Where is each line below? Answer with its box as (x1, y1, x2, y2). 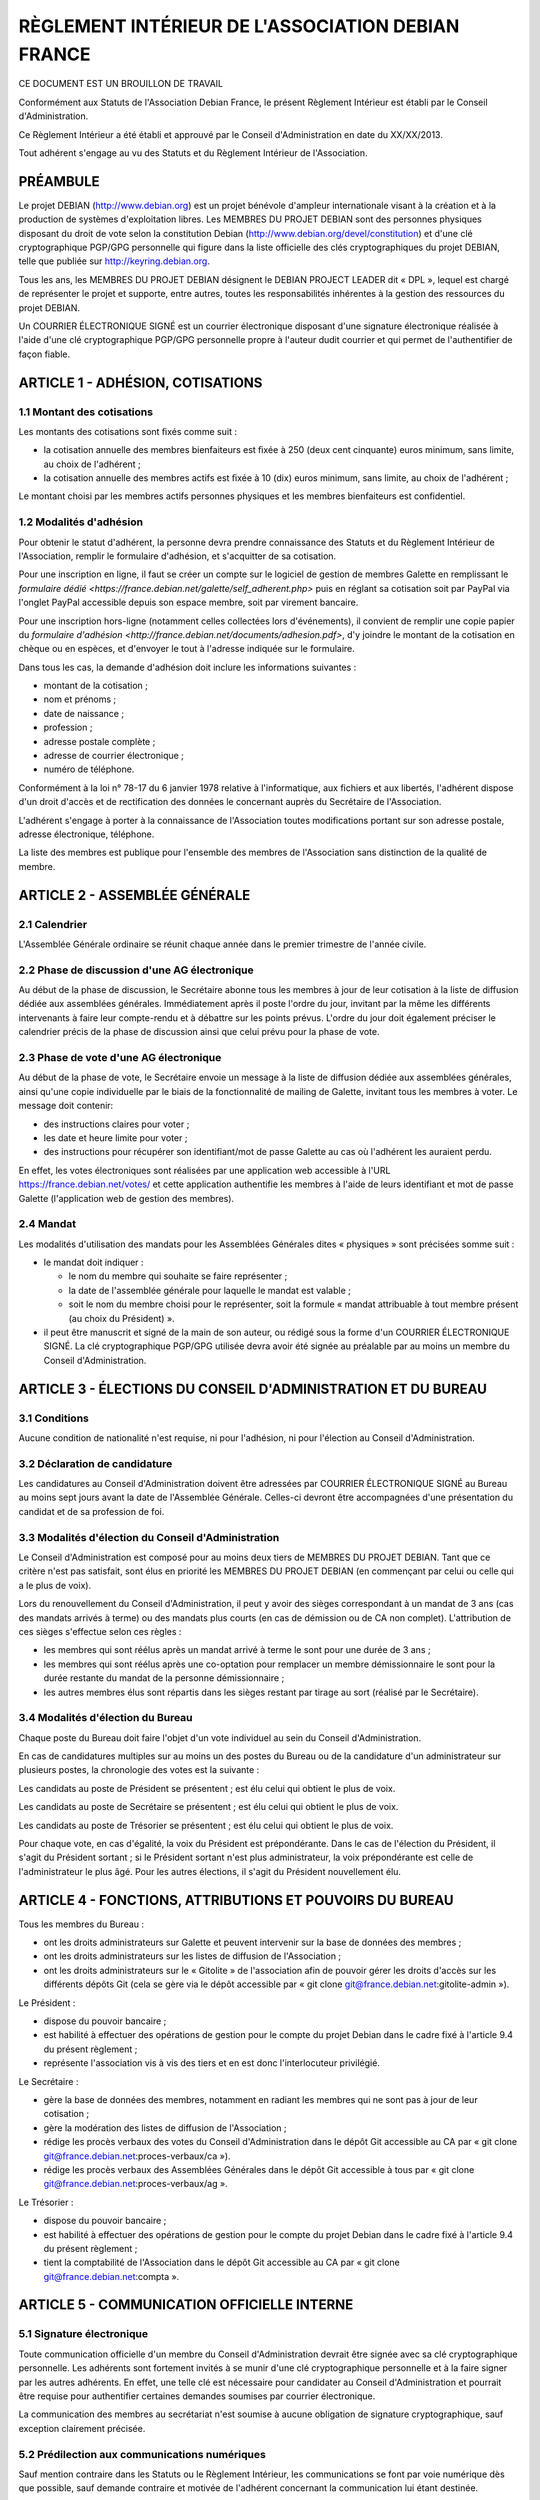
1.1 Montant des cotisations (18, 405, 154, 419)
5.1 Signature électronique (18, 2327, 149, 2341)
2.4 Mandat (18, 1217, 77, 1231)
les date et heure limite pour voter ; (43, 1131, 188, 1144)
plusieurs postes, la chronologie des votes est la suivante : (18, 1764, 260, 1776)
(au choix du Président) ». (68, 1312, 175, 1324)
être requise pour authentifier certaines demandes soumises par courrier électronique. (18, 2390, 376, 2402)
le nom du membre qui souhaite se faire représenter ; (68, 1270, 288, 1282)
